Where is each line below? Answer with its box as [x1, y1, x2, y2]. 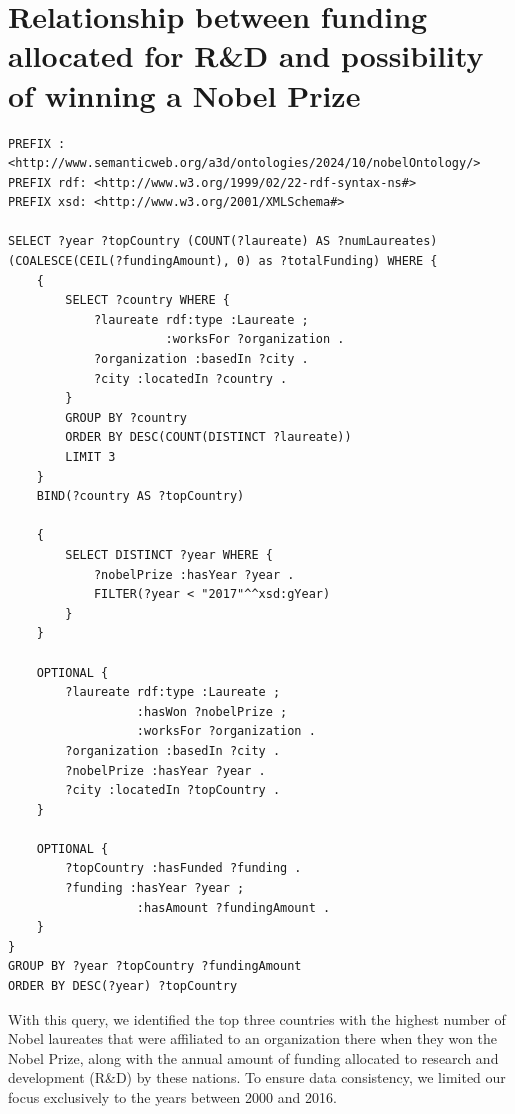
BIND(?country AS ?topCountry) [36, 489, 245, 504]
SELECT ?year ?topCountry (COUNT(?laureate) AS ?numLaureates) [8, 234, 438, 249]
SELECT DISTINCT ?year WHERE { [65, 547, 273, 562]
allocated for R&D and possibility [8, 35, 484, 76]
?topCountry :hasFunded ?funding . [65, 861, 302, 876]
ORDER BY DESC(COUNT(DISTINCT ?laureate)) [65, 430, 352, 445]
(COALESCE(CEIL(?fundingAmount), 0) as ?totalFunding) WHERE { [8, 254, 438, 269]
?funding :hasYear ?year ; [65, 881, 245, 896]
